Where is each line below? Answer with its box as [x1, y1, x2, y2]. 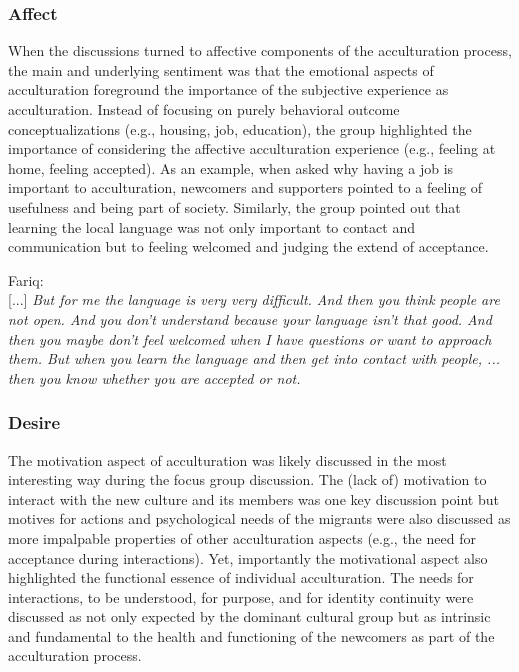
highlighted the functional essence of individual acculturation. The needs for [8, 567, 474, 588]
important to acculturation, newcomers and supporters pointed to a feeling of [8, 177, 483, 198]
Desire [8, 410, 61, 435]
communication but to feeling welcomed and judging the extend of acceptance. [8, 236, 489, 257]
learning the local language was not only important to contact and [8, 216, 415, 237]
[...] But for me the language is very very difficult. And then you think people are [8, 289, 500, 310]
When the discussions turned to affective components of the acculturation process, [8, 40, 512, 61]
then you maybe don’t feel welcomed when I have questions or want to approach [8, 328, 492, 349]
